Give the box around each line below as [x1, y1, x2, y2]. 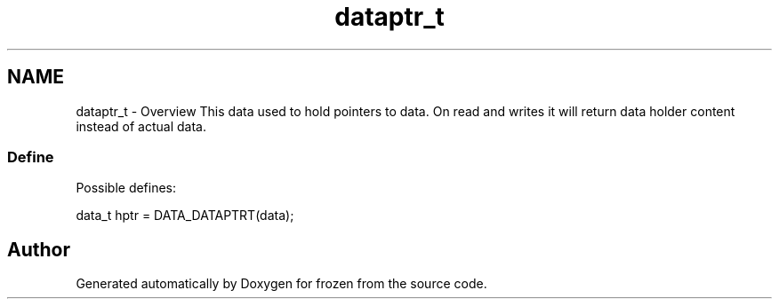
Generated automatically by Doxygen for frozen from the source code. [76, 276, 487, 292]
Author [7, 238, 70, 261]
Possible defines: [76, 180, 177, 196]
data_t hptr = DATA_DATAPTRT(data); [76, 208, 294, 224]
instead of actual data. [76, 118, 206, 134]
